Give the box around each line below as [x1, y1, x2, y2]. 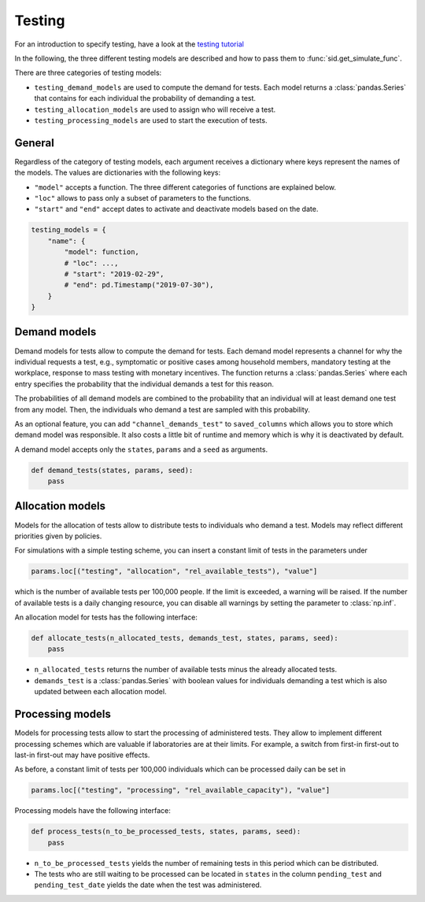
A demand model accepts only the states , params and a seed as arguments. [14, 445, 268, 454]
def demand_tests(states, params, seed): [31, 465, 194, 475]
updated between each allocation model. [34, 687, 167, 697]
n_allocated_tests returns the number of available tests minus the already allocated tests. [34, 665, 338, 675]
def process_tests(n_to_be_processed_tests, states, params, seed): [31, 827, 301, 836]
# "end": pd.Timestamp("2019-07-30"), [64, 280, 214, 290]
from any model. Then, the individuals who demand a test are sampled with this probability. [14, 405, 311, 414]
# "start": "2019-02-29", [64, 269, 164, 279]
